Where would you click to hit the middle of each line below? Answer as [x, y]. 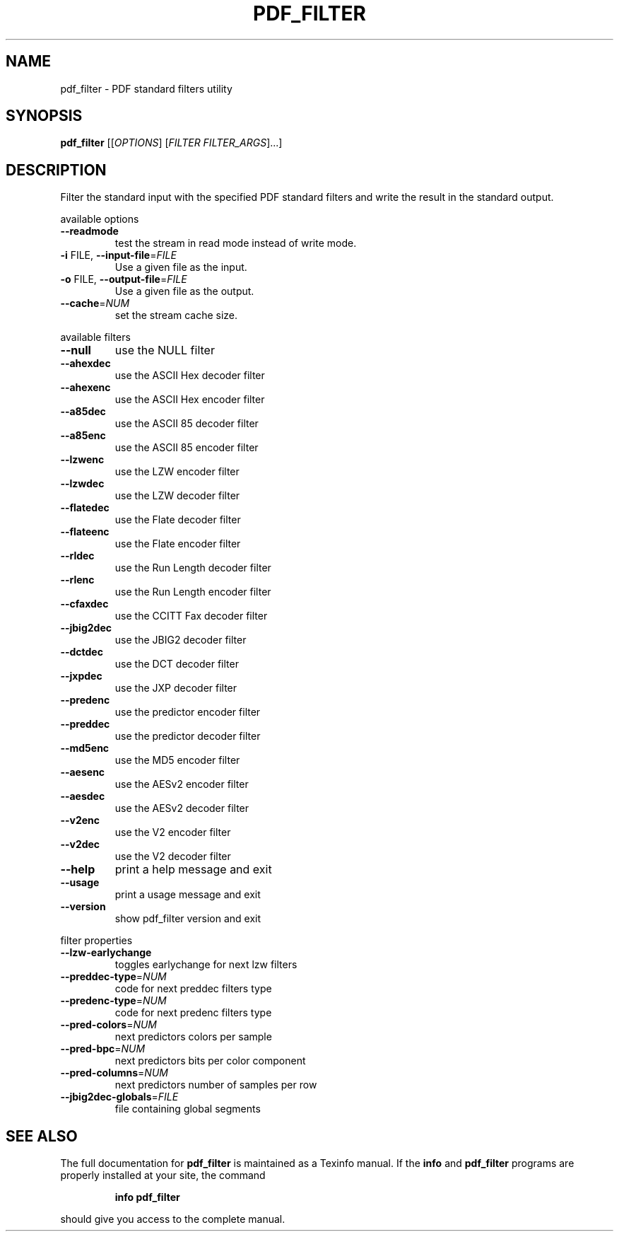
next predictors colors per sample [193, 1037]
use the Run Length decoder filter [193, 568]
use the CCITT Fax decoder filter [191, 616]
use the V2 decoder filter [173, 856]
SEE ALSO [42, 1136]
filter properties [96, 941]
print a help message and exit [193, 870]
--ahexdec [86, 364]
